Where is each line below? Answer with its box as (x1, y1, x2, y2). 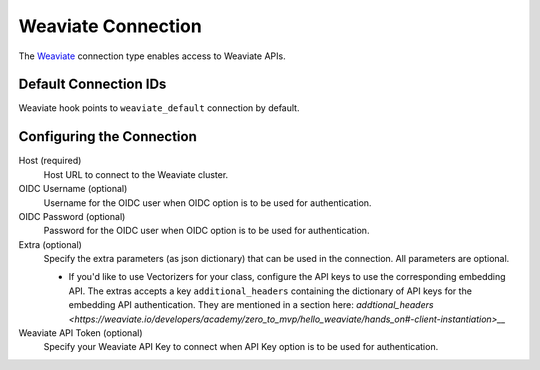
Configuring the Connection (18, 128, 197, 145)
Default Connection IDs (18, 76, 167, 93)
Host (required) (18, 155, 82, 167)
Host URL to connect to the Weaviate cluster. (43, 168, 229, 180)
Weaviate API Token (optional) (18, 327, 143, 339)
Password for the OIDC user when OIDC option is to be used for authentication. (43, 225, 370, 237)
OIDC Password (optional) (18, 210, 126, 222)
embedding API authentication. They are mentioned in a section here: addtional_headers (68, 299, 434, 311)
